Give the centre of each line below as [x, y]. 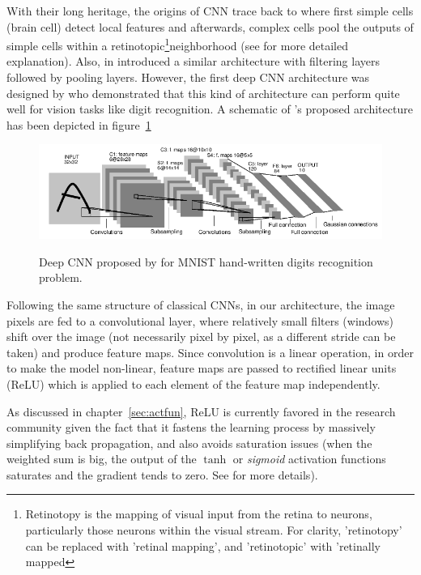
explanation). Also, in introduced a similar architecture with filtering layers [193, 61]
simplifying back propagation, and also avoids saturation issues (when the [189, 443]
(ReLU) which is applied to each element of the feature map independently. [193, 383]
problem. [61, 277]
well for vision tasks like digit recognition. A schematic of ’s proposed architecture [210, 109]
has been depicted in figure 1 [79, 124]
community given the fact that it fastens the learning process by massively [191, 427]
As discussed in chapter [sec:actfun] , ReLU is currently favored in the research [201, 411]
